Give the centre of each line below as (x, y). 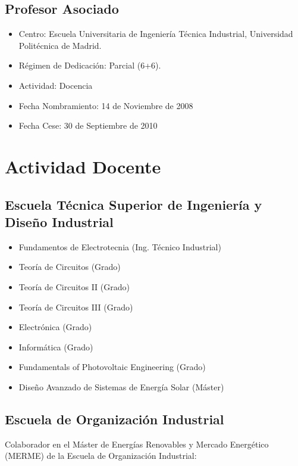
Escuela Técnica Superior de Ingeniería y (134, 204)
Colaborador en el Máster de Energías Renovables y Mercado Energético (137, 444)
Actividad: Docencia (56, 85)
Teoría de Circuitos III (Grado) (76, 307)
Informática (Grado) (56, 347)
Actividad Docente (83, 166)
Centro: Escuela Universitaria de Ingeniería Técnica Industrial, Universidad (156, 34)
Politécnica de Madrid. (60, 45)
